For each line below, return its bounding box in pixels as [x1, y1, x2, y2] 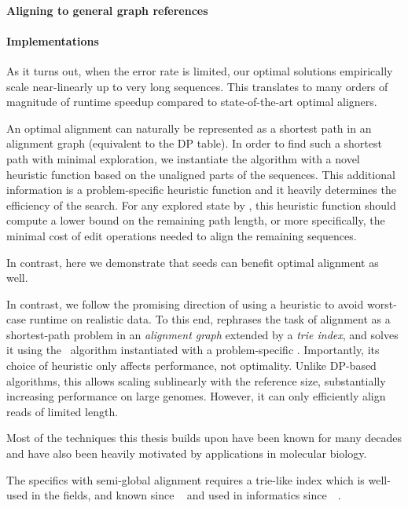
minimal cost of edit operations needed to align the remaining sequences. [6, 227, 357, 243]
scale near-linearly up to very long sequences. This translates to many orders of [6, 78, 388, 94]
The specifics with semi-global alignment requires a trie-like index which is [6, 471, 365, 488]
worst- [366, 295, 397, 312]
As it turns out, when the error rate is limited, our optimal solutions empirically [6, 62, 393, 79]
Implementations [6, 32, 99, 49]
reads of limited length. [6, 403, 119, 419]
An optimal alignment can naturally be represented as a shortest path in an [6, 119, 372, 136]
